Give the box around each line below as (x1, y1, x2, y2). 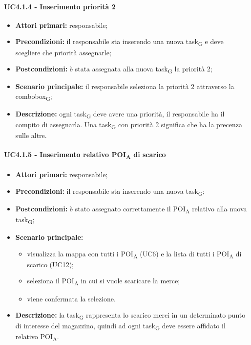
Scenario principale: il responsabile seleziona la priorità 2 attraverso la (15, 81, 234, 92)
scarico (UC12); (27, 259, 74, 269)
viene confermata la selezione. (27, 293, 116, 303)
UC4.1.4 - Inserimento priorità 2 (4, 1, 116, 11)
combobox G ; (15, 91, 52, 102)
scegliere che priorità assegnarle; (15, 47, 111, 57)
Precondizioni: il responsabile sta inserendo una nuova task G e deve (15, 36, 224, 48)
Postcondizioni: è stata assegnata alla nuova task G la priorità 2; (15, 64, 212, 75)
